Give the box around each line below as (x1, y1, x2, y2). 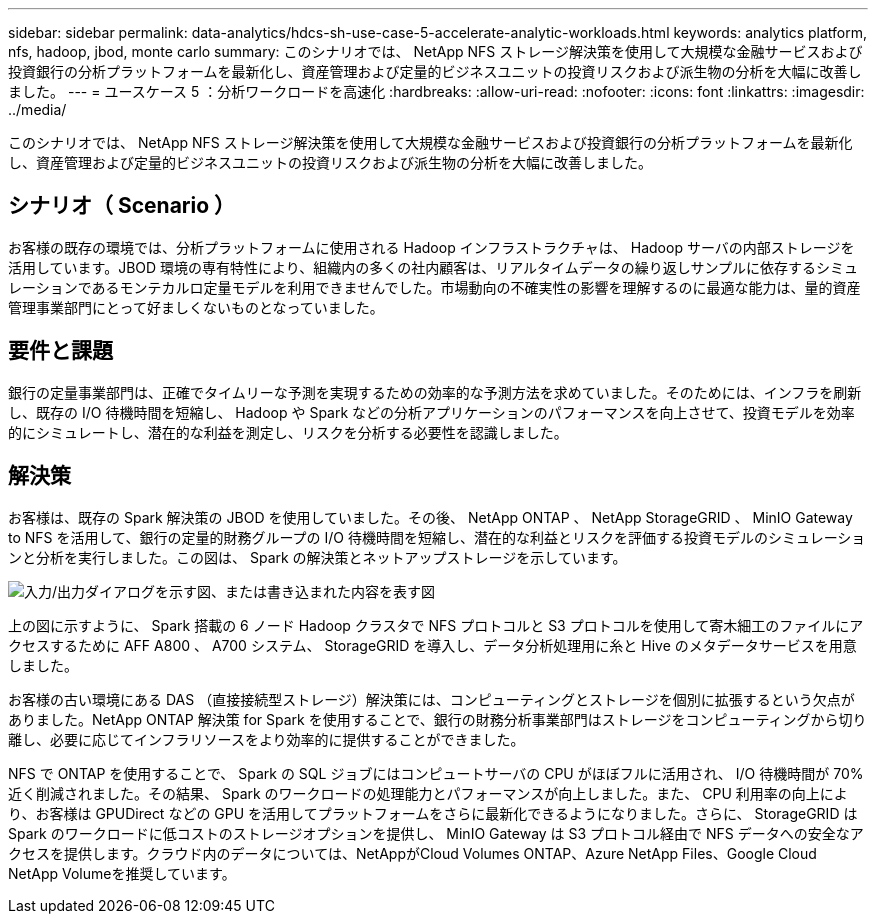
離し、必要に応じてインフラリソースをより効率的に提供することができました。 (8, 730, 525, 748)
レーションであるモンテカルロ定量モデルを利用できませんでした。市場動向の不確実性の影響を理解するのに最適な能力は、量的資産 (8, 278, 861, 296)
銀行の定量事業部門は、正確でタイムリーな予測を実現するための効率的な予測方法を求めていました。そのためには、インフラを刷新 (8, 383, 862, 401)
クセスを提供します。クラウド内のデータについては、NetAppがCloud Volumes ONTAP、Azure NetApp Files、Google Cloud (8, 844, 817, 862)
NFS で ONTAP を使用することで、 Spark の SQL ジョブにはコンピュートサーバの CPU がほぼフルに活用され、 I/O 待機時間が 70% (8, 764, 864, 782)
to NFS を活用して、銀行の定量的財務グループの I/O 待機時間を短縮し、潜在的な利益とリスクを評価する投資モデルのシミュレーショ (8, 528, 866, 546)
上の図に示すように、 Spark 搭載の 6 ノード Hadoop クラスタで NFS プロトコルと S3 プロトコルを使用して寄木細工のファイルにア (8, 616, 864, 634)
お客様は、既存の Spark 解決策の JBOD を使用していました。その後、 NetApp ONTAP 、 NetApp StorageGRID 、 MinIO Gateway (8, 508, 853, 526)
